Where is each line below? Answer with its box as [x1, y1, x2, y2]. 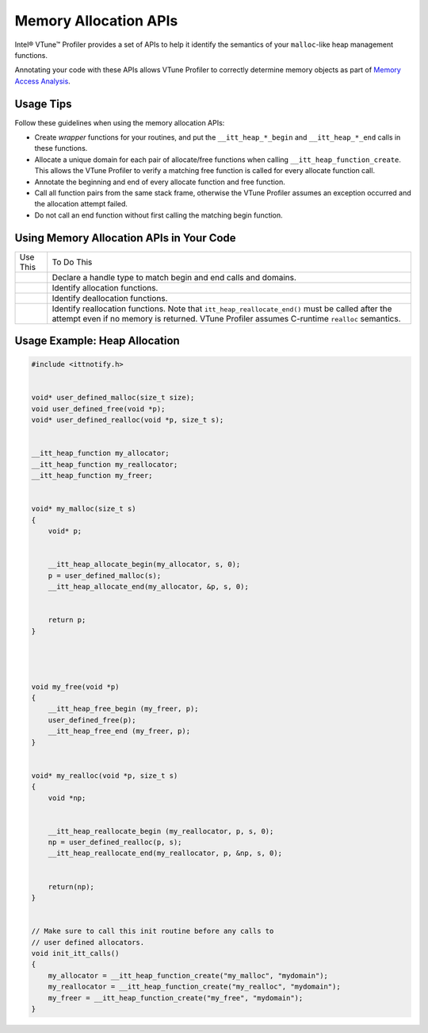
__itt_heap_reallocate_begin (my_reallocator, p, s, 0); [48, 827, 274, 835]
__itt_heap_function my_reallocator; [31, 460, 178, 468]
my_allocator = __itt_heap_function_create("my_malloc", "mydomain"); [48, 971, 329, 980]
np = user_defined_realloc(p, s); [48, 838, 182, 847]
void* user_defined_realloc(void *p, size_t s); [31, 415, 224, 425]
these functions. [34, 144, 88, 153]
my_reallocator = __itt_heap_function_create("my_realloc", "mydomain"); [48, 982, 341, 992]
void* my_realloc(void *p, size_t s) [31, 771, 178, 780]
